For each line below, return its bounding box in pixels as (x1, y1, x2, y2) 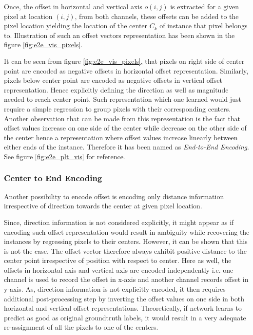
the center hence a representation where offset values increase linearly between (4, 132, 238, 142)
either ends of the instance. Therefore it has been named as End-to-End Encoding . (4, 142, 249, 152)
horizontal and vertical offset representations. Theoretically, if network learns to (4, 303, 242, 313)
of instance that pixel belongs (159, 20, 248, 31)
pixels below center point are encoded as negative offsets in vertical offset (4, 75, 223, 85)
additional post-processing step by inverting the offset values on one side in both (4, 293, 244, 303)
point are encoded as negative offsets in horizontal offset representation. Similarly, (4, 65, 249, 75)
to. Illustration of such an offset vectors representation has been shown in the (4, 30, 235, 40)
